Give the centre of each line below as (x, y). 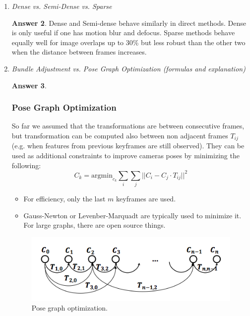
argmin (102, 175)
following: (26, 165)
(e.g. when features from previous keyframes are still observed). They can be (128, 146)
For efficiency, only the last (64, 199)
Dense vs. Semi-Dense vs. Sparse (62, 6)
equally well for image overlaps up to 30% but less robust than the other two (128, 42)
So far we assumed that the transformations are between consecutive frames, (128, 126)
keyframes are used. (146, 199)
